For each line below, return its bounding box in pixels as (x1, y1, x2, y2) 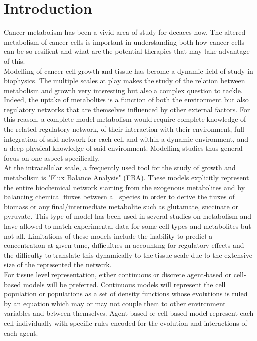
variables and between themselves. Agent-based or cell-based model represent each (4, 308, 254, 318)
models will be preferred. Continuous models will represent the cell (23, 279, 226, 289)
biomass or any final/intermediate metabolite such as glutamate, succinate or (4, 201, 238, 211)
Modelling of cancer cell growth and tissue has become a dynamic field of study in (4, 65, 253, 76)
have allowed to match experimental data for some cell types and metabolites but (4, 221, 251, 231)
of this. (4, 55, 25, 66)
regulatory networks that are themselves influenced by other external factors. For (4, 104, 250, 114)
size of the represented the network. (4, 259, 112, 270)
